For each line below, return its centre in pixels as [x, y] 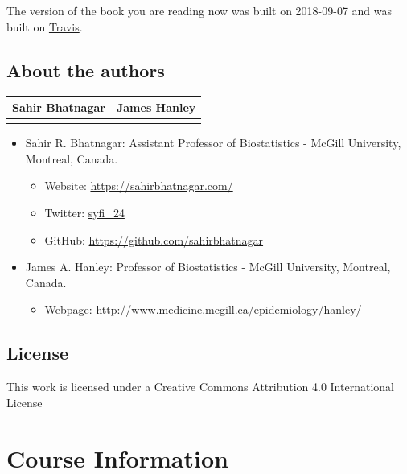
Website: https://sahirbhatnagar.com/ [139, 185]
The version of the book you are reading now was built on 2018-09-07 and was [199, 10]
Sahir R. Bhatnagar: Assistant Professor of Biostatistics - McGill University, [213, 143]
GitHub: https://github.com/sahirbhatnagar [154, 239]
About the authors [86, 70]
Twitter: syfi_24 [84, 213]
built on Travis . [45, 26]
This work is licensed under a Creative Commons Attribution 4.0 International [200, 387]
